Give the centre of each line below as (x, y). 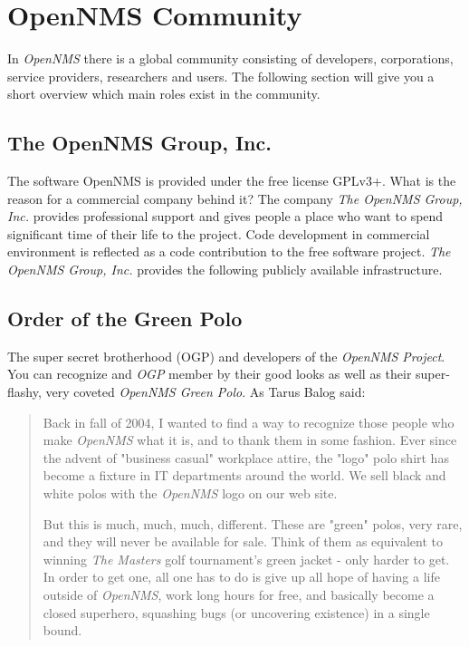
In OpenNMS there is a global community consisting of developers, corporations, (230, 58)
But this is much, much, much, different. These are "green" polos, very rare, (253, 523)
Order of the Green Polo (125, 319)
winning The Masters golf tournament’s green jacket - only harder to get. (246, 559)
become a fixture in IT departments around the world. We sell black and (244, 475)
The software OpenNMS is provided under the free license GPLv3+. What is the (232, 181)
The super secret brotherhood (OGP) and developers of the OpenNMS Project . (226, 356)
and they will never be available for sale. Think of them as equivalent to (243, 541)
